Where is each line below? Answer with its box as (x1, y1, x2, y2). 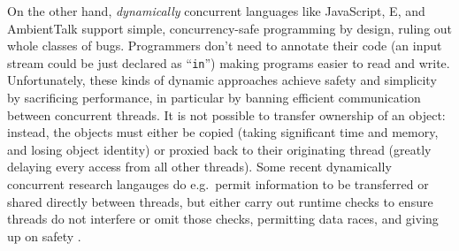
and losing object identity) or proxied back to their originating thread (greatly (7, 140, 432, 158)
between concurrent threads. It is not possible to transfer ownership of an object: (7, 105, 446, 124)
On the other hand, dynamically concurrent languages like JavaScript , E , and (7, 2, 425, 19)
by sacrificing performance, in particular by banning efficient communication (7, 88, 421, 107)
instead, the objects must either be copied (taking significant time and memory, (7, 123, 439, 141)
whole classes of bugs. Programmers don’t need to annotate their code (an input (7, 36, 442, 55)
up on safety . (7, 226, 81, 245)
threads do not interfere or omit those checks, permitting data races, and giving (7, 209, 439, 228)
